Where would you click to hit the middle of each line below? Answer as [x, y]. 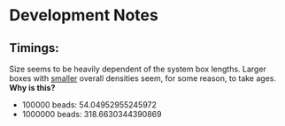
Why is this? [32, 88]
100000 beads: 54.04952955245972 [89, 105]
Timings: [34, 48]
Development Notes [84, 15]
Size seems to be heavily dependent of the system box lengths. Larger [138, 69]
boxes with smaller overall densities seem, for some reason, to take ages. [143, 78]
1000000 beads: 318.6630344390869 [92, 114]
